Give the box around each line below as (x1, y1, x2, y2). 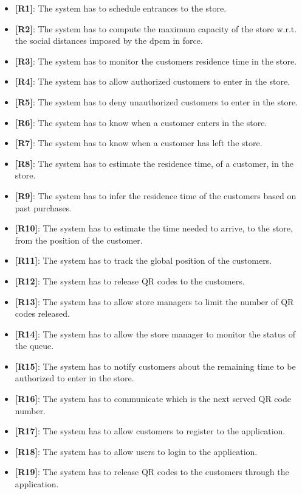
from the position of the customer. (15, 233, 143, 246)
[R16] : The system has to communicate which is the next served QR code (15, 392, 291, 405)
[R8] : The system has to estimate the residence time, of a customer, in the (15, 157, 293, 169)
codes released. (15, 307, 70, 320)
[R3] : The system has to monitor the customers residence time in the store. (15, 54, 297, 67)
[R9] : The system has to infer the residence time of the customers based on (15, 189, 297, 202)
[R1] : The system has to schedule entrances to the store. (15, 2, 227, 14)
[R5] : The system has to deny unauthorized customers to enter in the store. (15, 95, 298, 108)
